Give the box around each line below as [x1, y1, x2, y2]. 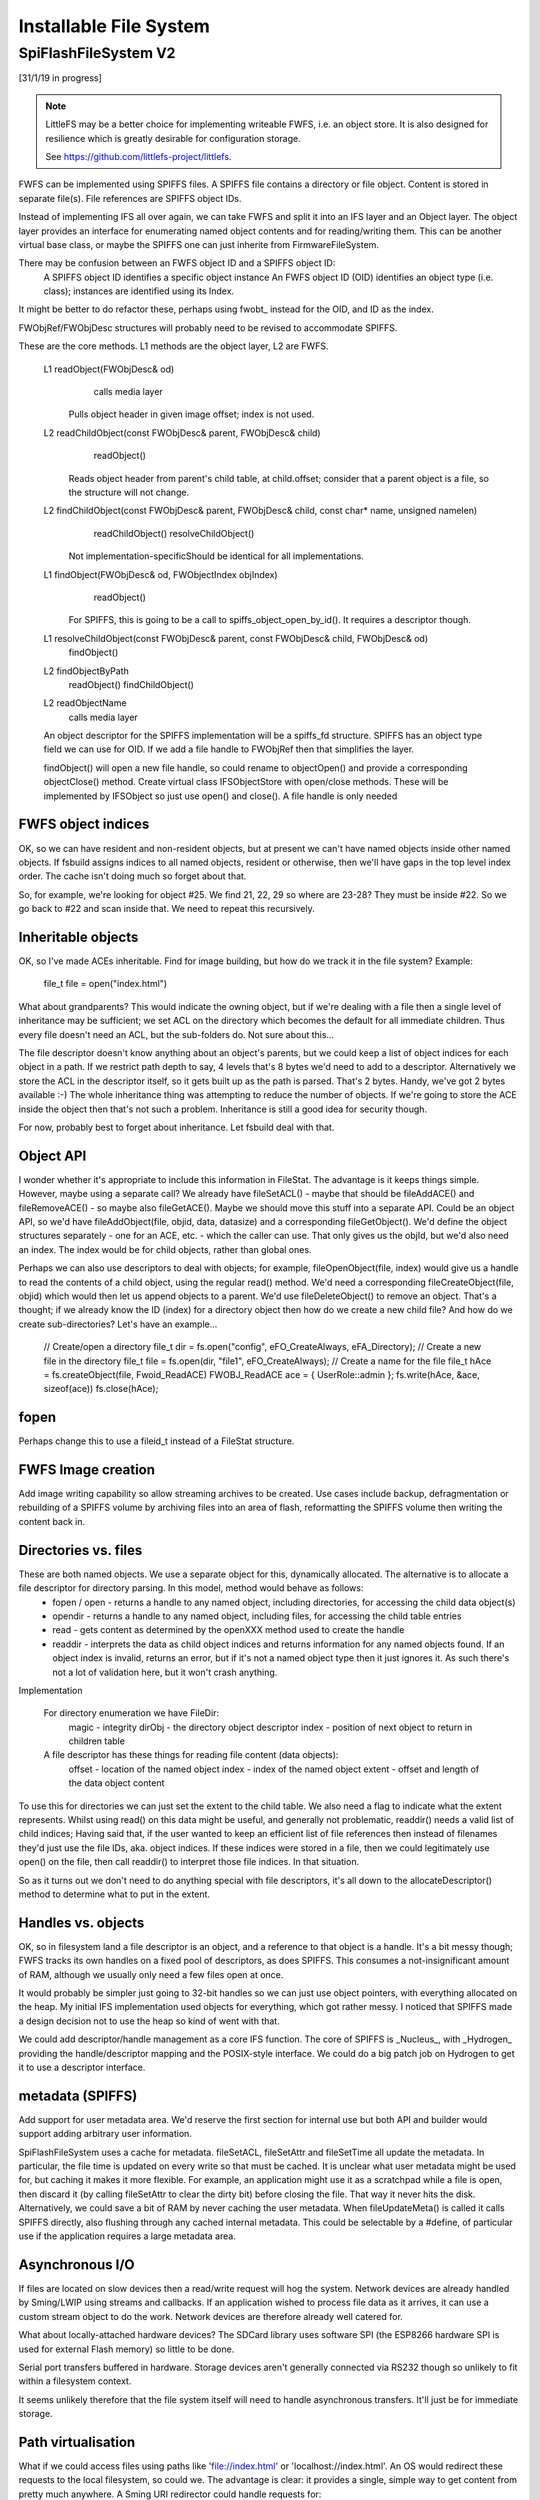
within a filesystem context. [18, 2375, 132, 2387]
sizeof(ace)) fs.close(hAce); [43, 1383, 159, 1395]
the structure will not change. [68, 486, 190, 498]
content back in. [18, 1515, 85, 1527]
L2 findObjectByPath [43, 665, 129, 677]
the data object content [68, 1777, 165, 1789]
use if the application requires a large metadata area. [18, 2230, 237, 2242]
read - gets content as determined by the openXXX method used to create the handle [52, 1624, 405, 1636]
